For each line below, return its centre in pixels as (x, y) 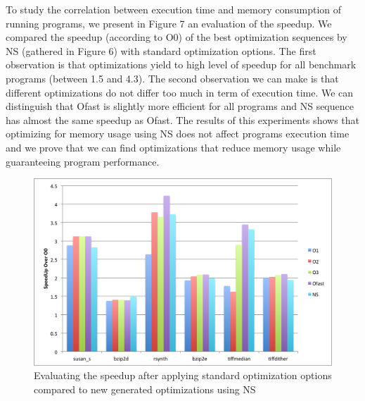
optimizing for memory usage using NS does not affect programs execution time (178, 134)
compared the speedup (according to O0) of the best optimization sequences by (177, 37)
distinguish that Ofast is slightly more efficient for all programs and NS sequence (180, 106)
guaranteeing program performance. (83, 161)
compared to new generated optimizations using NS (145, 389)
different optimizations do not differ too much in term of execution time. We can (180, 92)
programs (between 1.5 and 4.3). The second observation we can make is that (172, 78)
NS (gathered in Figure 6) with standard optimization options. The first (161, 50)
